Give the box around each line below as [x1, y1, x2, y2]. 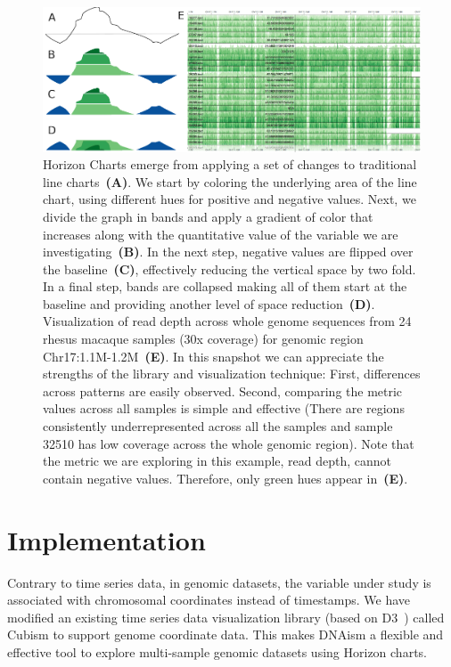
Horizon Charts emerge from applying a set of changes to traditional [43, 155, 417, 174]
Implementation [7, 521, 206, 557]
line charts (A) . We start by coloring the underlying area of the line [43, 172, 417, 191]
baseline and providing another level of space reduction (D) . [43, 294, 375, 313]
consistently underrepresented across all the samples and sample [43, 417, 393, 435]
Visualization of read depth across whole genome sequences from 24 [43, 312, 412, 330]
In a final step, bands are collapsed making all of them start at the [43, 277, 407, 296]
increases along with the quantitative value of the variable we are [43, 224, 398, 243]
